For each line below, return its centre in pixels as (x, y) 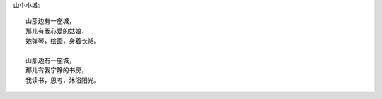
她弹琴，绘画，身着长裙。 (63, 41)
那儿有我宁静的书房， (57, 71)
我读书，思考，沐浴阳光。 (63, 80)
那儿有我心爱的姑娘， (57, 31)
